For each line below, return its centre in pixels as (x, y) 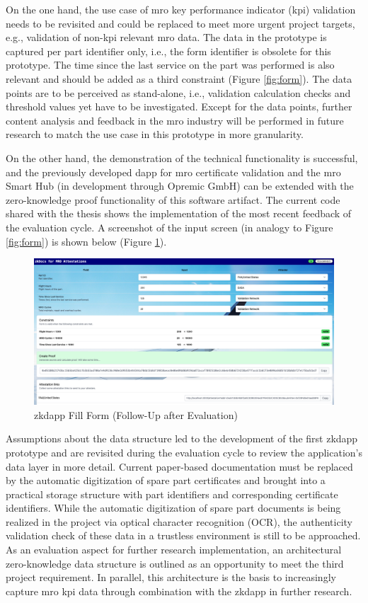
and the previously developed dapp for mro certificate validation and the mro (173, 172)
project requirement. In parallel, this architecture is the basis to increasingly (171, 577)
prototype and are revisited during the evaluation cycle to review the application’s (184, 452)
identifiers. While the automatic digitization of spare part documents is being (173, 508)
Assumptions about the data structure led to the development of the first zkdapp (182, 438)
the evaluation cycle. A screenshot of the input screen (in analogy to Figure (169, 227)
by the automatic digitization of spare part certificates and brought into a (166, 480)
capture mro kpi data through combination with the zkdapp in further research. (179, 591)
